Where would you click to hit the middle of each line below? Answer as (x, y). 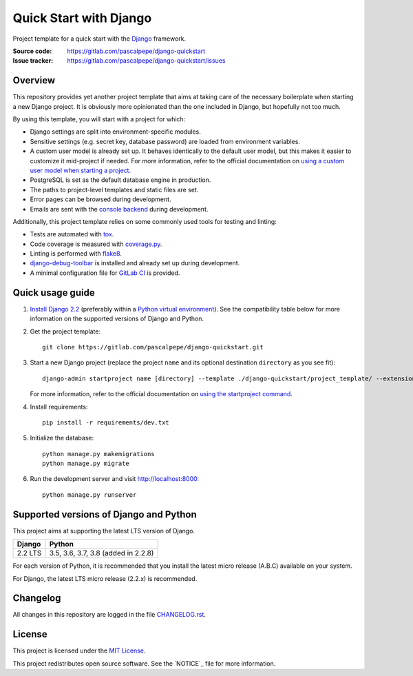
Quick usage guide (54, 293)
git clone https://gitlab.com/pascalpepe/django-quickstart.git (153, 347)
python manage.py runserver (89, 495)
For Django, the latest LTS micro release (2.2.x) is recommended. (105, 578)
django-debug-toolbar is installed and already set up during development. (135, 263)
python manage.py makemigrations (98, 454)
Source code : (32, 51)
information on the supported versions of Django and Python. (117, 319)
